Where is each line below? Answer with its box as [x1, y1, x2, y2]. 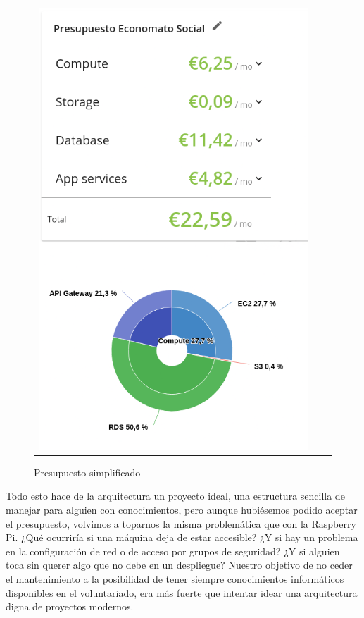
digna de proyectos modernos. [6, 599, 134, 614]
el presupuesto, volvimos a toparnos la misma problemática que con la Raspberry [6, 516, 356, 531]
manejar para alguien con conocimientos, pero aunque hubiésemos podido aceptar [6, 502, 358, 517]
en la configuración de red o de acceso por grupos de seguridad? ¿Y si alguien [6, 543, 340, 558]
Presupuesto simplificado [34, 464, 141, 479]
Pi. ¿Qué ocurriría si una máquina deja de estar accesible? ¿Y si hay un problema [6, 530, 358, 545]
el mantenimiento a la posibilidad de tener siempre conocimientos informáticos [6, 571, 344, 586]
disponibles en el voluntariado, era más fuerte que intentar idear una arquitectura [6, 585, 358, 600]
